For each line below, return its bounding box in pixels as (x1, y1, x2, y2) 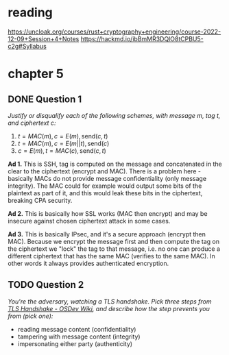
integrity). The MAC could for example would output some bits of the (8, 182, 202, 190)
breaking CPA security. (8, 196, 73, 204)
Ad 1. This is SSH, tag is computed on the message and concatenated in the (8, 160, 222, 168)
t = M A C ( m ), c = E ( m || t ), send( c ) (17, 139, 110, 147)
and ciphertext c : (8, 119, 56, 127)
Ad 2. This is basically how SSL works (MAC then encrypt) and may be (8, 209, 208, 217)
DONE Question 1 (8, 93, 82, 105)
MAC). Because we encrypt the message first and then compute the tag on (8, 237, 220, 245)
